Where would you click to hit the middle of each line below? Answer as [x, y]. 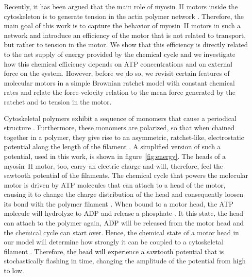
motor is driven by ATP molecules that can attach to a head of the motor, [115, 184]
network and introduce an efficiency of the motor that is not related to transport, [125, 35]
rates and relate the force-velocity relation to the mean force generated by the [120, 92]
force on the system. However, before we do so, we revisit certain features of [117, 73]
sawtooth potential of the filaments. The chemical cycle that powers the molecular [126, 175]
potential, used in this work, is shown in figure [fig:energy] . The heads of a [115, 156]
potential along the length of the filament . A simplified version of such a [112, 147]
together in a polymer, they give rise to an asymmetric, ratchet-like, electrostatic [124, 137]
